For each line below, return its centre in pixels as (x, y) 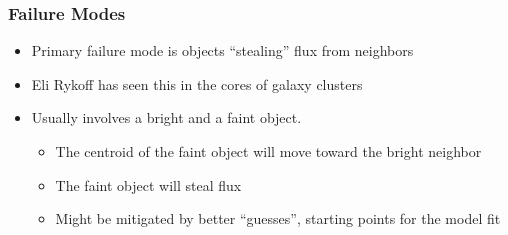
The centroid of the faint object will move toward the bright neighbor (268, 151)
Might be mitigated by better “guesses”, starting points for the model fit (278, 218)
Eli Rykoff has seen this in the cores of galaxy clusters (197, 83)
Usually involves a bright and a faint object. (166, 117)
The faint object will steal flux (148, 184)
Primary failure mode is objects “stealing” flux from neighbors (222, 50)
